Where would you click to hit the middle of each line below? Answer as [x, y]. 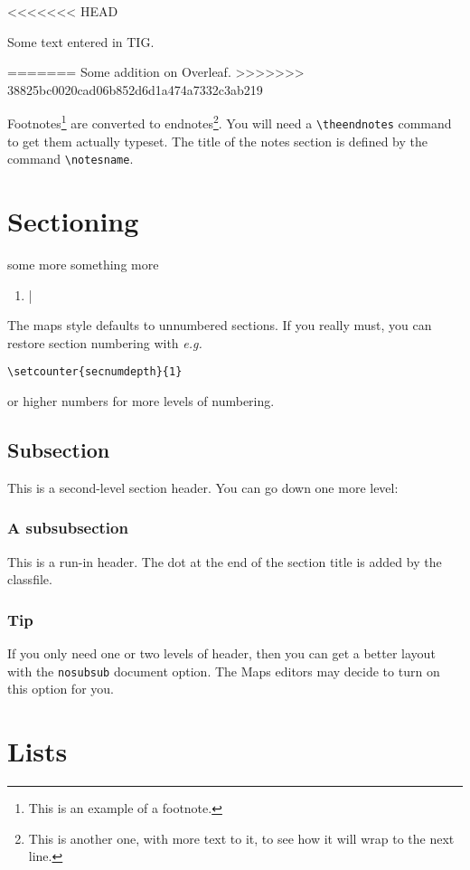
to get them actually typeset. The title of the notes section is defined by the [217, 141]
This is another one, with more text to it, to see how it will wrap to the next [241, 838]
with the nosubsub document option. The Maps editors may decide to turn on [224, 671]
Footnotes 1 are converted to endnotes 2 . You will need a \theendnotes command [230, 122]
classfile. [30, 579]
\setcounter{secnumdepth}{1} [95, 372]
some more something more [83, 265]
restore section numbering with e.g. [105, 342]
